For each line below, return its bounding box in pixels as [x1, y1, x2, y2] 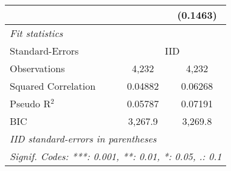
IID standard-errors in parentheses [10, 132, 157, 146]
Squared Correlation [10, 79, 96, 93]
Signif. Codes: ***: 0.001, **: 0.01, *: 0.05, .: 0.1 [10, 149, 222, 163]
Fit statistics [10, 26, 63, 40]
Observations [10, 61, 65, 75]
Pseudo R [10, 96, 51, 110]
